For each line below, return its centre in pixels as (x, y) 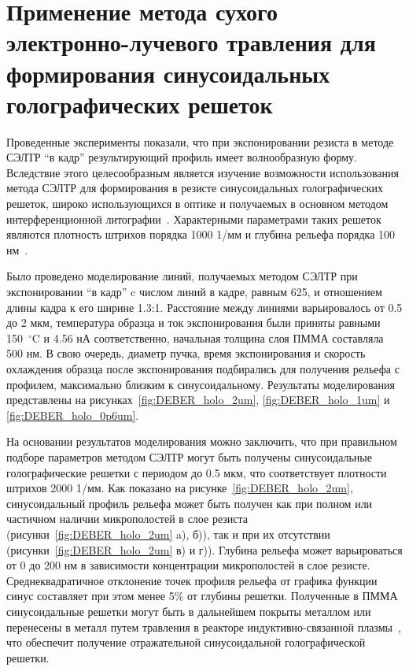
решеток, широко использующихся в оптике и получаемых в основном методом (197, 204)
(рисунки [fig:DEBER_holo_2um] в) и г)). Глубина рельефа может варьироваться (204, 549)
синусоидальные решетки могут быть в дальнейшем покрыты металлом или (189, 611)
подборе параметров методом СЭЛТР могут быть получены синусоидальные (189, 456)
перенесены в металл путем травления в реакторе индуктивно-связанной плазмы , (204, 627)
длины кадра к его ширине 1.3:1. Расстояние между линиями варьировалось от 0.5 (204, 307)
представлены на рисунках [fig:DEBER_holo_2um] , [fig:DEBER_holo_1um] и (198, 400)
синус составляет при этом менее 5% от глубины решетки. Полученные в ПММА (202, 596)
